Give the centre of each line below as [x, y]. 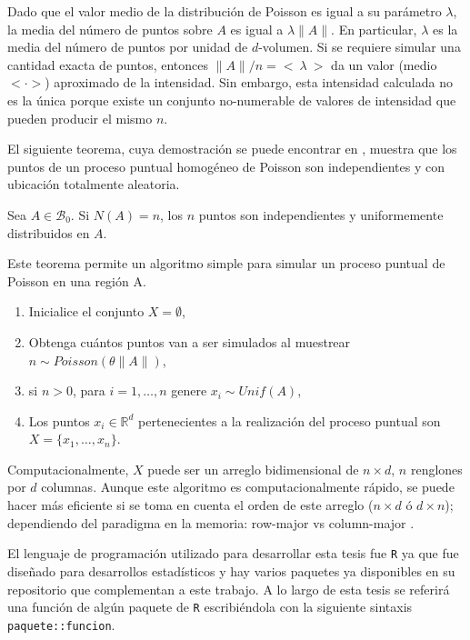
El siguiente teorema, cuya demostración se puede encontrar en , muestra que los [232, 149]
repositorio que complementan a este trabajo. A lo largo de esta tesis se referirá [229, 589]
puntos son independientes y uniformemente [321, 214]
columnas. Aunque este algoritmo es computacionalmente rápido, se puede [248, 487]
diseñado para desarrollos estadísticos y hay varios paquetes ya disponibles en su [231, 570]
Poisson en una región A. [77, 280]
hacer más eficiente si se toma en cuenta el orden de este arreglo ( [190, 505]
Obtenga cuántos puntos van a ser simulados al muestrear [190, 341]
